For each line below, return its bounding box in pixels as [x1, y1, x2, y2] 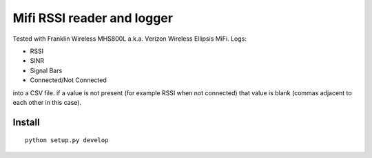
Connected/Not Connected [30, 76, 107, 84]
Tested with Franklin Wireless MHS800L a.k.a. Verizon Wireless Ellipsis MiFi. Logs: [12, 34, 247, 43]
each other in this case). [12, 98, 82, 106]
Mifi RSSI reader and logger [12, 10, 174, 26]
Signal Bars [30, 66, 63, 75]
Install [12, 116, 41, 128]
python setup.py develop [25, 137, 109, 144]
